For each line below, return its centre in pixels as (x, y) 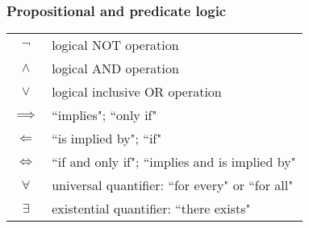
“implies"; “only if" (104, 115)
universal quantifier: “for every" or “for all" (173, 185)
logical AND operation (115, 68)
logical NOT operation (115, 45)
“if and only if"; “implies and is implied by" (174, 162)
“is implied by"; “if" (107, 139)
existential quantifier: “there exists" (151, 209)
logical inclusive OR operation (137, 92)
